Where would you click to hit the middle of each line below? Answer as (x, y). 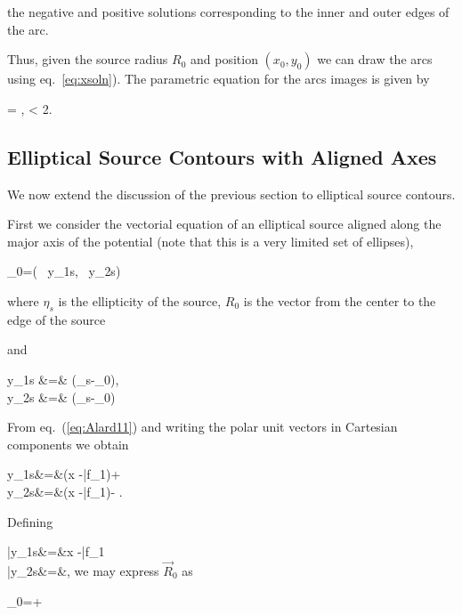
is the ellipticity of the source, (140, 300)
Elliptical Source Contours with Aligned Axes (222, 156)
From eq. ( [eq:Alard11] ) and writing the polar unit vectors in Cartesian (203, 427)
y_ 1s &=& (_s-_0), (63, 379)
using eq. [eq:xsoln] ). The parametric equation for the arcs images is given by (219, 79)
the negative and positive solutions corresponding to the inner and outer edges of (228, 12)
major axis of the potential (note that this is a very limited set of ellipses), (211, 241)
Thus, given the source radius (88, 59)
